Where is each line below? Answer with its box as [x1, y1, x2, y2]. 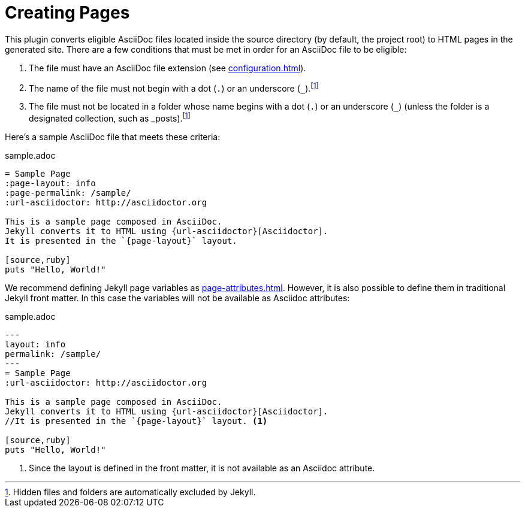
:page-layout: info [5, 178, 96, 189]
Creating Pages [5, 2, 130, 23]
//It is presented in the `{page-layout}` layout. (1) [5, 416, 268, 426]
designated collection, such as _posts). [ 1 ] [29, 111, 191, 124]
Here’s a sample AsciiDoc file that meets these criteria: [5, 132, 221, 143]
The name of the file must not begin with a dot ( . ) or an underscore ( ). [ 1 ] [29, 81, 319, 93]
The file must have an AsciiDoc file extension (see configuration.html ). [29, 62, 306, 73]
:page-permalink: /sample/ [5, 188, 131, 198]
